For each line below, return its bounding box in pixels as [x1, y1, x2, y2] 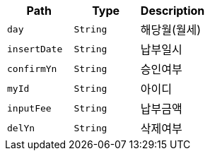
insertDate [7, 43, 63, 54]
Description [140, 4, 205, 18]
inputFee [7, 102, 52, 114]
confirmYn [7, 63, 57, 74]
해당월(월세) [140, 23, 202, 37]
